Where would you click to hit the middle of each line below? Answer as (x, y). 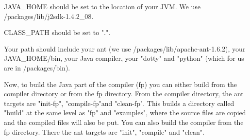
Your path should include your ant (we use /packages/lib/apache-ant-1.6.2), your (125, 48)
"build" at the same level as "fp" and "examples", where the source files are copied (125, 113)
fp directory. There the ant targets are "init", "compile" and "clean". (104, 131)
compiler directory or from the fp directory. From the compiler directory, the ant (124, 94)
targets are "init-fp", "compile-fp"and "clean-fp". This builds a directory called (119, 103)
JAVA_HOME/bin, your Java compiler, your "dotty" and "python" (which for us (124, 58)
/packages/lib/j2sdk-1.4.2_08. (49, 16)
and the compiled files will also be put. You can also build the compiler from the (124, 122)
